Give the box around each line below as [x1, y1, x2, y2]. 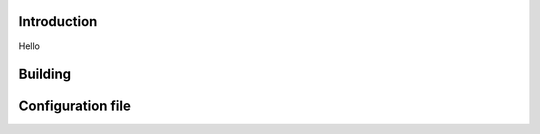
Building [18, 66, 72, 83]
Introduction [18, 13, 98, 30]
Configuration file [18, 98, 132, 115]
